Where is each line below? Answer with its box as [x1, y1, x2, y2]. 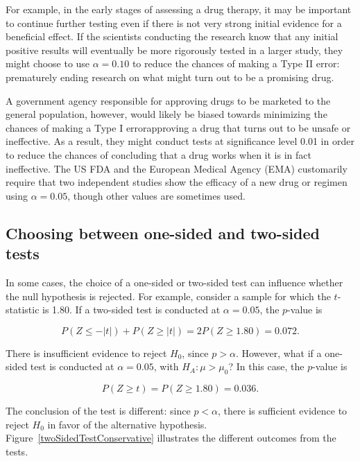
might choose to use [6, 56, 90, 71]
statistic [6, 302, 40, 317]
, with [153, 359, 179, 374]
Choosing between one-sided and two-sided [6, 222, 320, 243]
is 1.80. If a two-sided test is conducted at [42, 302, 221, 317]
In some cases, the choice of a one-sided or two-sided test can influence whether [6, 275, 343, 289]
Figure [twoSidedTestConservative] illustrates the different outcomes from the [6, 430, 336, 445]
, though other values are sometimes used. [67, 188, 246, 202]
